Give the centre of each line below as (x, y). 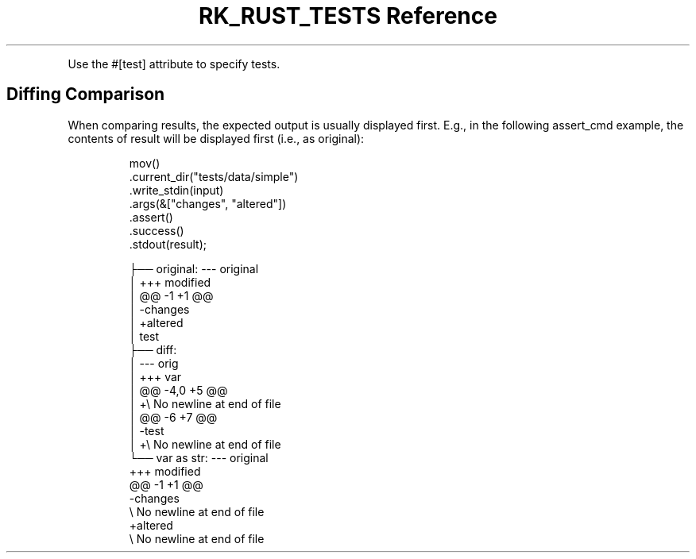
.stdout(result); (168, 244)
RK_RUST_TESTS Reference (348, 16)
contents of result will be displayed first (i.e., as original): (216, 138)
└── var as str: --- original (199, 457)
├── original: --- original (194, 268)
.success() (157, 230)
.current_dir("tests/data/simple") (214, 176)
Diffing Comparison (86, 94)
